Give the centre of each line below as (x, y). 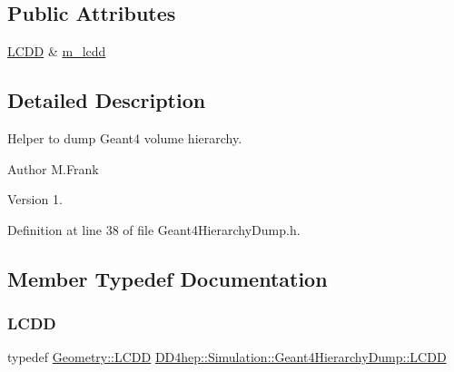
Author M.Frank (53, 168)
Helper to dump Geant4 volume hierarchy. (125, 138)
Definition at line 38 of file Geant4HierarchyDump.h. (154, 229)
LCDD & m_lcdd (57, 51)
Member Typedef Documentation (168, 278)
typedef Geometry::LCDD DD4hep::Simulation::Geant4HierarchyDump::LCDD (227, 357)
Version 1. (35, 199)
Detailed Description (107, 100)
